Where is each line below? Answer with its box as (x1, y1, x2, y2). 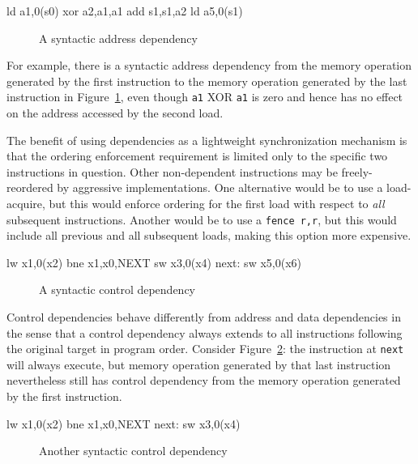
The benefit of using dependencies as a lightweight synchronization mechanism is (6, 131, 407, 148)
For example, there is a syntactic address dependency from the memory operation (6, 57, 412, 74)
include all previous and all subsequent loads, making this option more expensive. (6, 227, 412, 244)
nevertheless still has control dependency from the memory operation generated (6, 372, 401, 389)
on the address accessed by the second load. (6, 104, 224, 121)
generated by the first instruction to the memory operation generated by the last (6, 72, 407, 89)
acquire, (6, 195, 45, 211)
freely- (341, 163, 373, 180)
